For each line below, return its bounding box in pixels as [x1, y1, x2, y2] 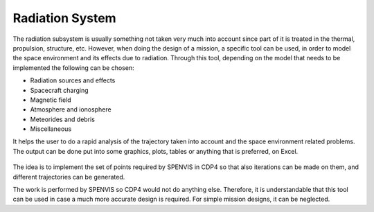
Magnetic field [30, 96, 72, 104]
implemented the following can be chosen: [12, 63, 134, 72]
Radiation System [12, 10, 117, 26]
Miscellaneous [30, 125, 72, 133]
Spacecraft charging [30, 86, 89, 94]
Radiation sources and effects [30, 76, 116, 85]
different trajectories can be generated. [12, 173, 125, 181]
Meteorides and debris [30, 115, 95, 123]
